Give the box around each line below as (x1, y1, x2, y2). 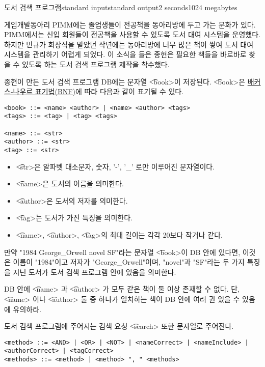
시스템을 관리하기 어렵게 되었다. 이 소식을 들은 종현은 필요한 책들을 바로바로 (4, 49, 247, 60)
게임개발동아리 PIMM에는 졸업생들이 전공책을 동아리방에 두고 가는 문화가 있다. (4, 19, 256, 30)
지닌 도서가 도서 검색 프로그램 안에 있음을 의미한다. (13, 266, 176, 277)
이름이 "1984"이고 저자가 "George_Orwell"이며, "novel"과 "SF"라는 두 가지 (13, 257, 245, 267)
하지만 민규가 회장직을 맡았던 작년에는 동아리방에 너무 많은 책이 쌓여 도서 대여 (4, 39, 254, 49)
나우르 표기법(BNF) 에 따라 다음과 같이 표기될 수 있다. (13, 86, 184, 97)
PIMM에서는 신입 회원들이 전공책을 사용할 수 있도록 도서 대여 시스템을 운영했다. (4, 29, 260, 40)
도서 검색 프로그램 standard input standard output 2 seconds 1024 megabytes (4, 2, 237, 12)
